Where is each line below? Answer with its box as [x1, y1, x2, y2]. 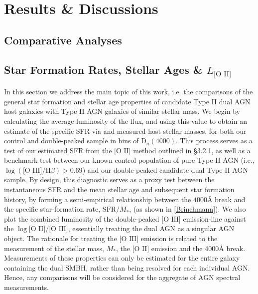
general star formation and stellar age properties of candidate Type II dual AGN [4, 96, 251, 106]
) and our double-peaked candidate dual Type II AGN [82, 164, 248, 175]
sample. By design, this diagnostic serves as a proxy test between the [4, 174, 215, 185]
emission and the [151, 243, 203, 253]
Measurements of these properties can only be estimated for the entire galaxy [4, 253, 240, 263]
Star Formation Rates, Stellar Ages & [4, 61, 203, 77]
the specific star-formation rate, [4, 204, 101, 214]
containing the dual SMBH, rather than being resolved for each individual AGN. [4, 262, 250, 273]
